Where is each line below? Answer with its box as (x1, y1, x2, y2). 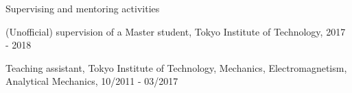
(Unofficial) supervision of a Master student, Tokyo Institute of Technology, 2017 (5, 24, 346, 38)
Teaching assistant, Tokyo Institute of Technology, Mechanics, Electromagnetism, (5, 60, 347, 75)
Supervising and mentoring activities (5, 1, 160, 15)
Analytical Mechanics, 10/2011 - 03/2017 (5, 74, 178, 88)
